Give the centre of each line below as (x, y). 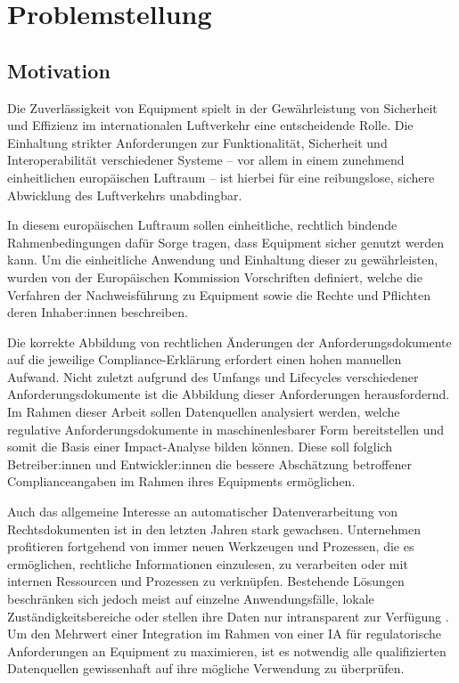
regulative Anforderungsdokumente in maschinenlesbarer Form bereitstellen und (226, 429)
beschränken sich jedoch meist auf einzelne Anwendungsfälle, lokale (191, 599)
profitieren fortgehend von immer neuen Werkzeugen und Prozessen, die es (211, 546)
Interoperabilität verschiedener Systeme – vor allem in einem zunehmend (206, 160)
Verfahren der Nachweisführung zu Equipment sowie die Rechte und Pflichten (219, 294)
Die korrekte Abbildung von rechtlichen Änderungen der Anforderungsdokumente (229, 341)
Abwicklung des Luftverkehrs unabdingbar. (125, 195)
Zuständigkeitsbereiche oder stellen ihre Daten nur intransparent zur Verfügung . (228, 616)
